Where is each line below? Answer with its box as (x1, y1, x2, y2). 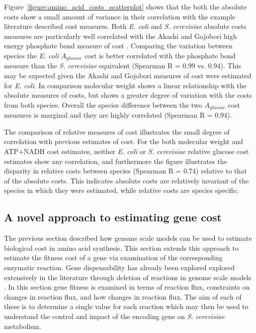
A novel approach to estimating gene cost (4, 209, 222, 225)
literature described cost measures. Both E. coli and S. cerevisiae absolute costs (4, 21, 247, 31)
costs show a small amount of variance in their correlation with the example (4, 11, 236, 21)
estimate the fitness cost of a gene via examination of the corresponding (4, 252, 223, 263)
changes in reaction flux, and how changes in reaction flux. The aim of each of (4, 291, 242, 302)
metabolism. (4, 321, 41, 331)
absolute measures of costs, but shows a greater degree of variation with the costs (4, 90, 252, 100)
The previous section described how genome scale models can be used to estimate (4, 233, 252, 243)
